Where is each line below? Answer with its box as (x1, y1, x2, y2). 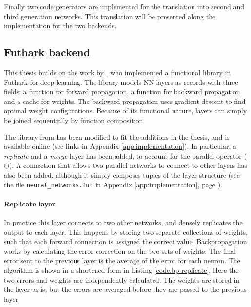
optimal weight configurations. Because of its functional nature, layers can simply (4, 105, 247, 116)
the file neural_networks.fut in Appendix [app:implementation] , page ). (4, 179, 222, 189)
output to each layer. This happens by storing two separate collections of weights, (4, 226, 248, 237)
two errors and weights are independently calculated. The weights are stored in (4, 274, 240, 285)
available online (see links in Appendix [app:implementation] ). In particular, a (4, 141, 237, 151)
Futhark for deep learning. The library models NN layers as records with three (4, 77, 238, 87)
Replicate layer (4, 198, 56, 208)
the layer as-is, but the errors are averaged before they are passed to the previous (4, 284, 247, 294)
